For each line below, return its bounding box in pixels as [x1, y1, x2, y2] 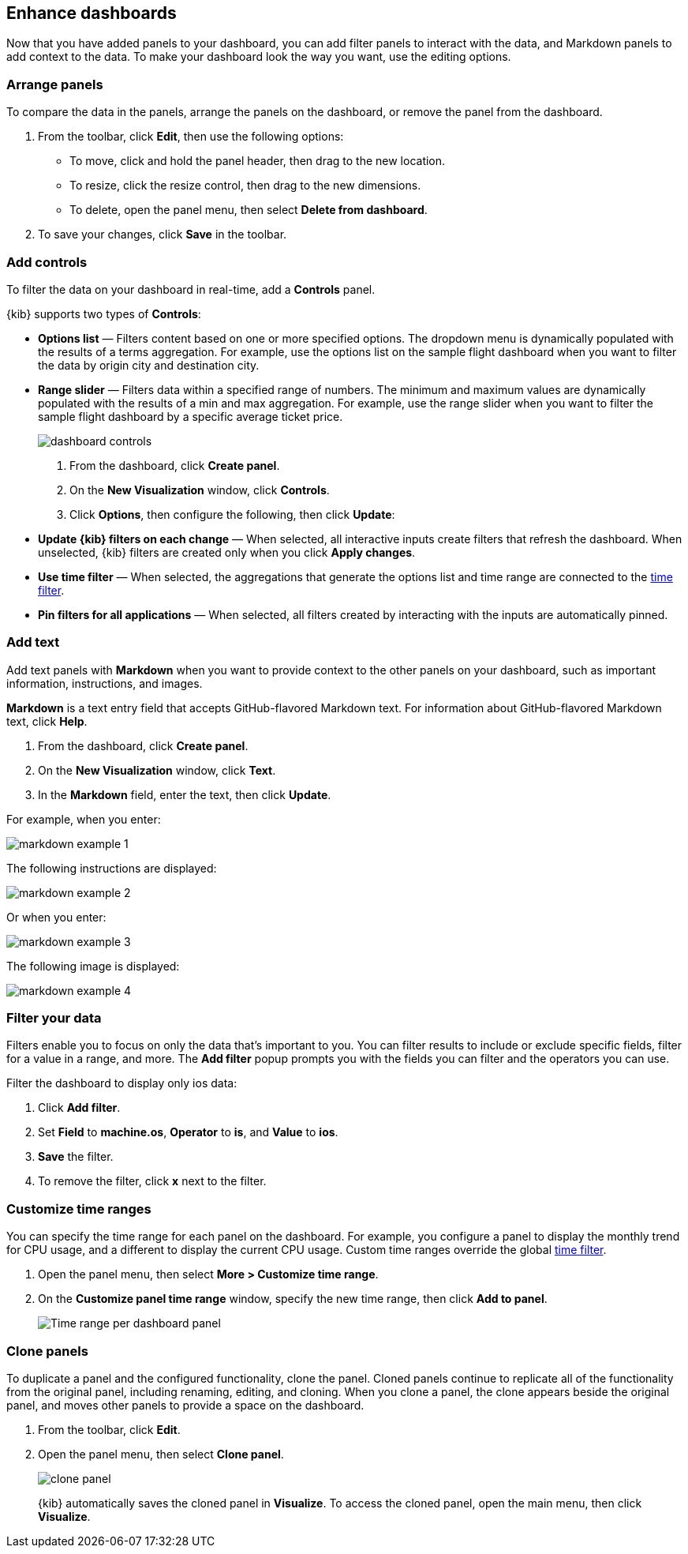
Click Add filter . [38, 1101, 121, 1115]
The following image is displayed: [6, 959, 180, 973]
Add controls [6, 253, 88, 270]
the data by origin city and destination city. [38, 358, 260, 372]
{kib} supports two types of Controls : [6, 306, 201, 321]
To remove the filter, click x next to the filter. [38, 1174, 267, 1188]
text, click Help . [6, 714, 88, 728]
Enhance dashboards [6, 3, 177, 23]
